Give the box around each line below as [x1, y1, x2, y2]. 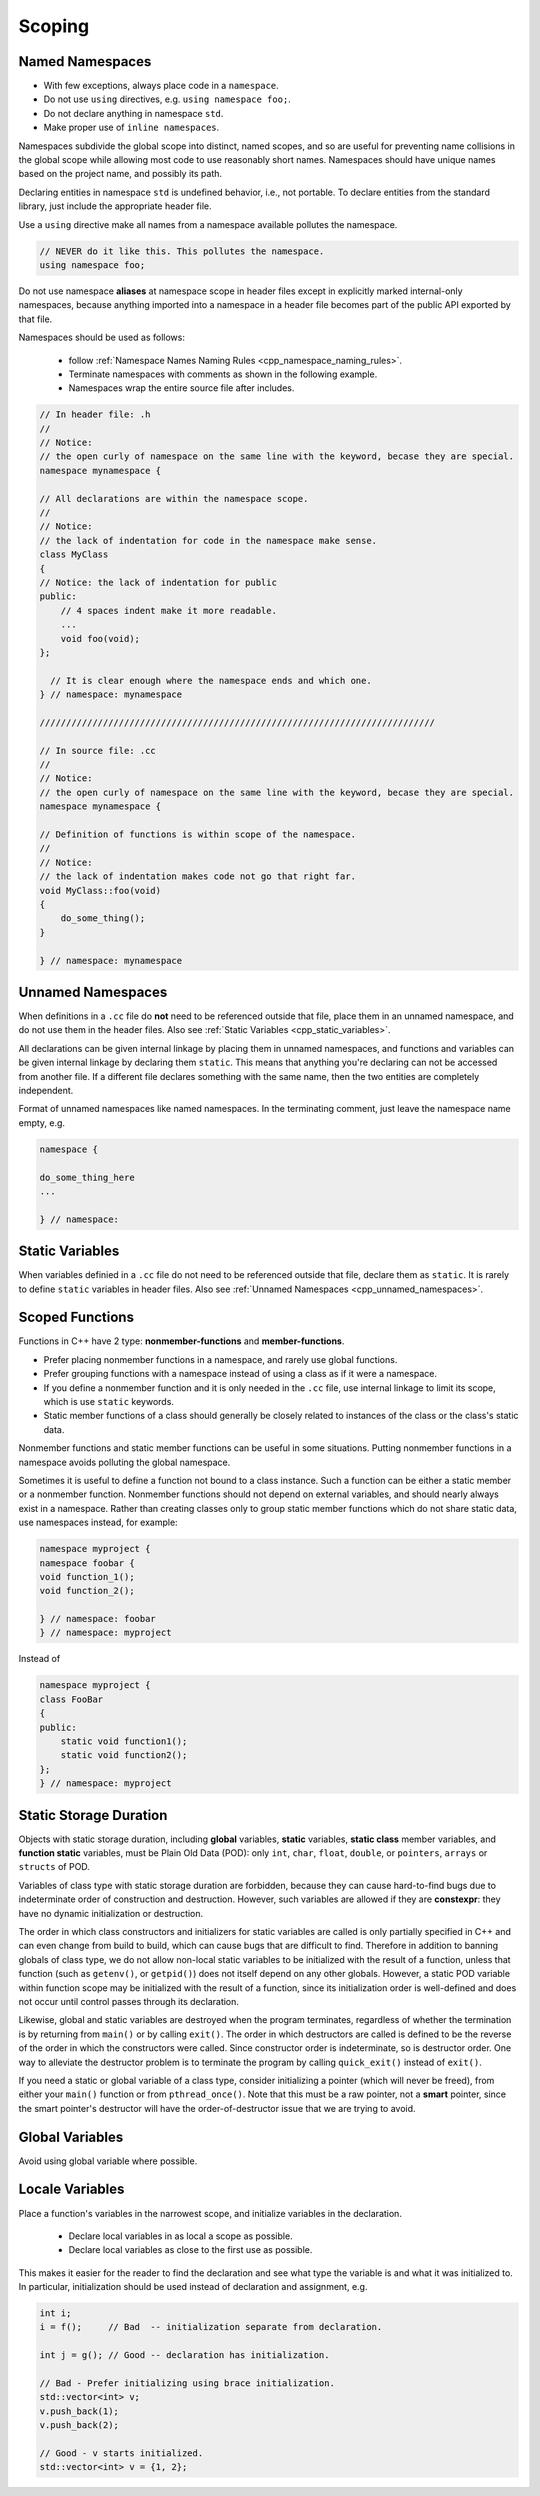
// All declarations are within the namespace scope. [39, 493, 309, 504]
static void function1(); [60, 1736, 188, 1747]
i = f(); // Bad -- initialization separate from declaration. [39, 2321, 383, 2333]
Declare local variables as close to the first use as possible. [68, 2244, 313, 2256]
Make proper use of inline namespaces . [43, 121, 220, 134]
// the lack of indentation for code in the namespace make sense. [39, 535, 378, 546]
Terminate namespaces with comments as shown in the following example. [68, 368, 378, 380]
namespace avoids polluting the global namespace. [18, 1456, 231, 1468]
